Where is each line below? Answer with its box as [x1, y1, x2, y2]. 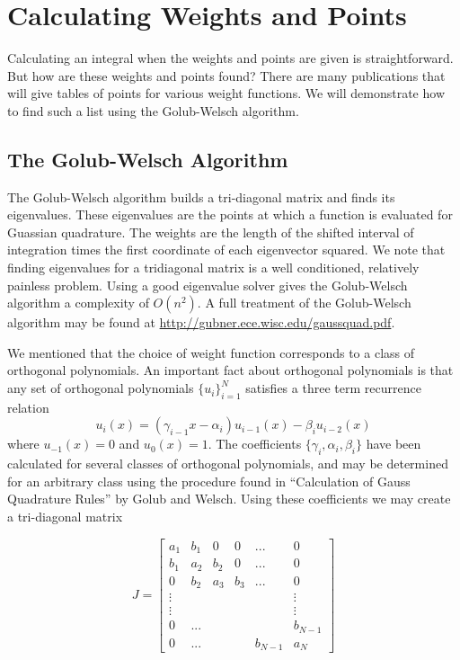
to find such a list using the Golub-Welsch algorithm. [7, 101, 299, 120]
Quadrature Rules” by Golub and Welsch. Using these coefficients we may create [7, 489, 451, 508]
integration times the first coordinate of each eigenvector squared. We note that [7, 240, 446, 259]
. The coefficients [208, 434, 302, 453]
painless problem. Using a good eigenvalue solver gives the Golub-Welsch [7, 275, 408, 294]
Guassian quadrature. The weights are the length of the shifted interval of [7, 222, 414, 241]
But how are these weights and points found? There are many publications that [7, 66, 446, 85]
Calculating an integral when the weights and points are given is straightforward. [7, 49, 454, 67]
